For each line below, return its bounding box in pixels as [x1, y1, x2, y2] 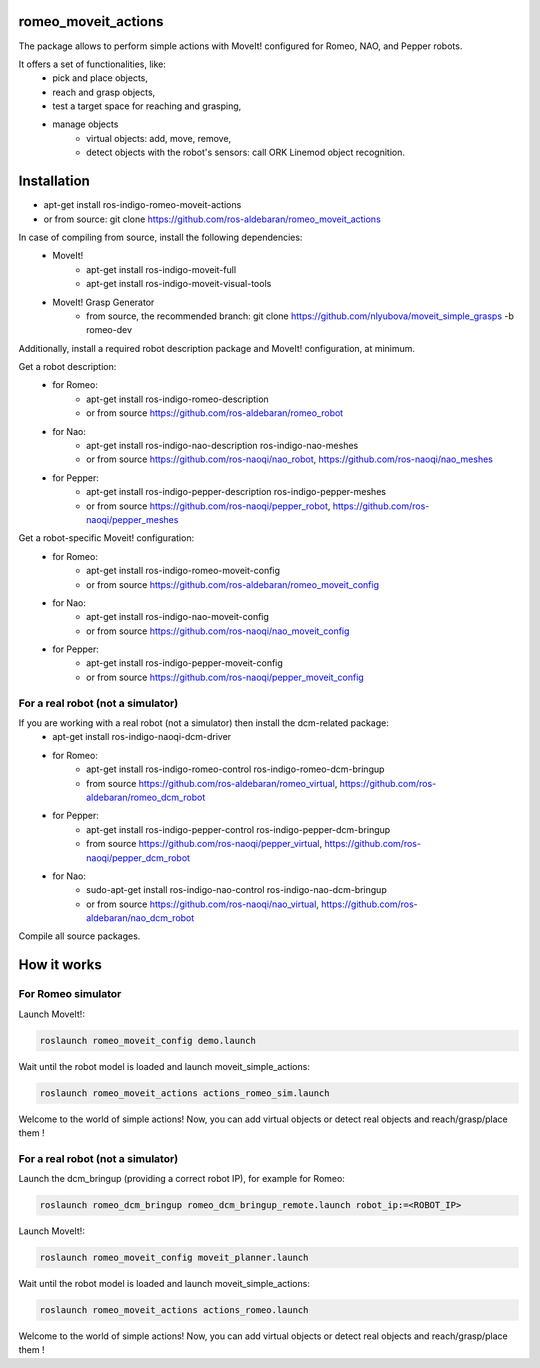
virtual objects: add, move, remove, [86, 132, 232, 144]
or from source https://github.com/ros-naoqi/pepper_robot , [86, 500, 331, 512]
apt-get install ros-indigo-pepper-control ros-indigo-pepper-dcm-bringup [86, 823, 391, 835]
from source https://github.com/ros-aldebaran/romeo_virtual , [86, 777, 338, 789]
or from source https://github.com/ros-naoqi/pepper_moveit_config [86, 671, 364, 683]
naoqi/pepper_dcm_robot [86, 851, 190, 864]
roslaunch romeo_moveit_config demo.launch [39, 1035, 257, 1046]
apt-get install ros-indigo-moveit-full [86, 263, 237, 275]
